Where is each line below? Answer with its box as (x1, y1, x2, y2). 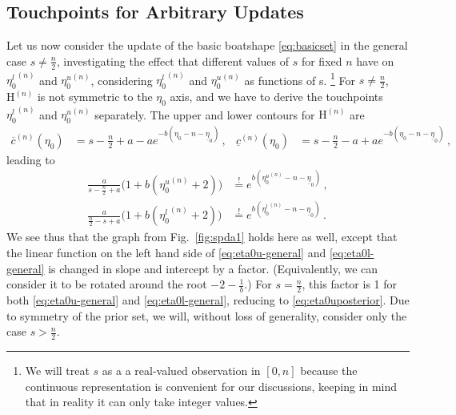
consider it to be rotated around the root (6, 276, 207, 292)
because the (300, 362, 358, 378)
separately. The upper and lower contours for (94, 106, 315, 123)
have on (356, 52, 394, 69)
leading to (6, 151, 55, 167)
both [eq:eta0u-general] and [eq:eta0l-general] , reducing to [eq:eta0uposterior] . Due (6, 291, 410, 308)
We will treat (25, 362, 90, 378)
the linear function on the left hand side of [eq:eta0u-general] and (6, 244, 326, 260)
